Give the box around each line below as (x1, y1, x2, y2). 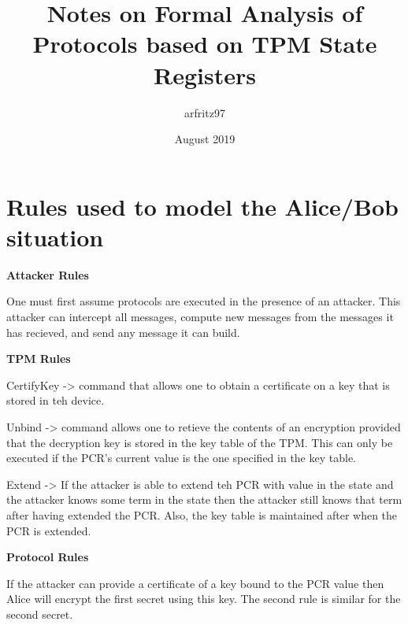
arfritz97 (184, 104, 225, 120)
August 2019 (174, 131, 236, 147)
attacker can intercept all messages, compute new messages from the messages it (6, 309, 394, 324)
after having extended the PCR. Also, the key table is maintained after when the (6, 506, 398, 523)
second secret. (6, 605, 73, 622)
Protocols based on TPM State (32, 28, 377, 60)
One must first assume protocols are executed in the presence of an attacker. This (6, 293, 401, 309)
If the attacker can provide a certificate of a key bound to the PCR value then (6, 575, 384, 591)
